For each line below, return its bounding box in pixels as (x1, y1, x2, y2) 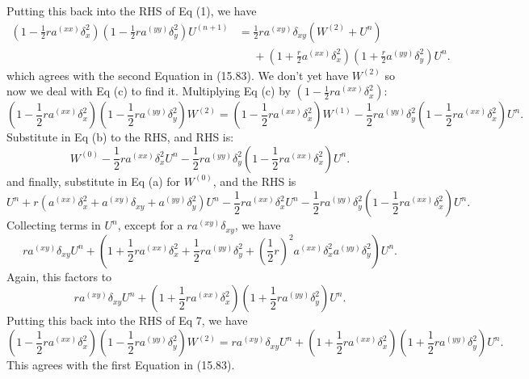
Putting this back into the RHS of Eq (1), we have (6, 2, 257, 19)
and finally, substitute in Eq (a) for (6, 172, 181, 189)
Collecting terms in (6, 217, 101, 234)
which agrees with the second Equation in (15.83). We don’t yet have (6, 66, 349, 83)
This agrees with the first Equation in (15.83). (6, 356, 235, 373)
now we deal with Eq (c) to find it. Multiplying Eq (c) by (6, 82, 291, 99)
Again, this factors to (6, 267, 112, 284)
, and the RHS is (212, 172, 296, 189)
